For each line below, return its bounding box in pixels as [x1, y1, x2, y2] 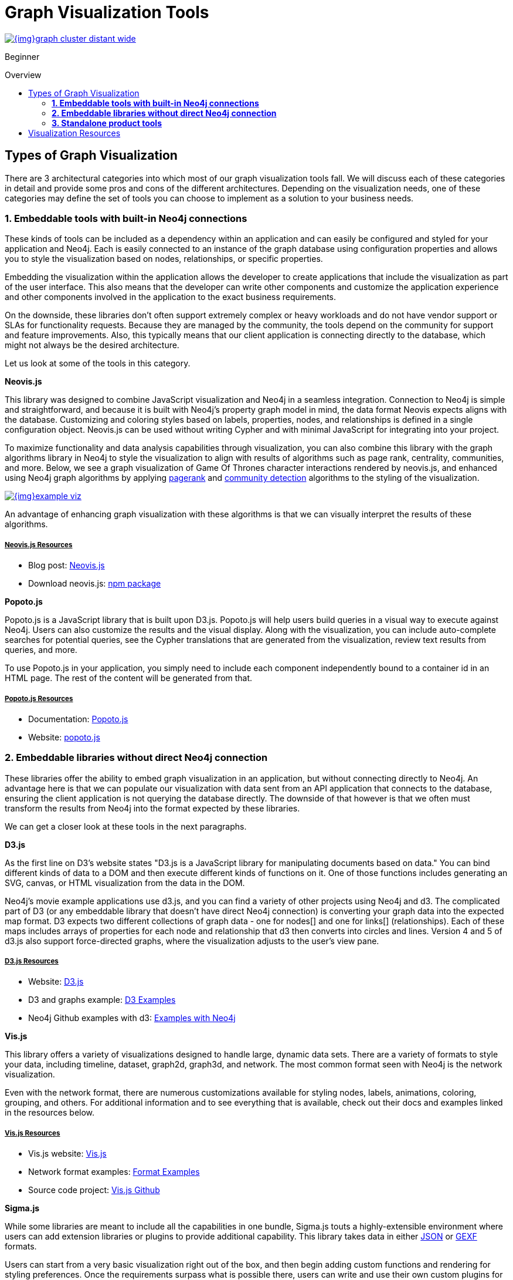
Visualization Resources [28, 127, 121, 138]
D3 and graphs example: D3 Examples [28, 995, 176, 1005]
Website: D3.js [28, 976, 84, 987]
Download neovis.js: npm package [28, 578, 161, 589]
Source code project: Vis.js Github [28, 1185, 160, 1195]
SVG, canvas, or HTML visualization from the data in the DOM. [5, 877, 245, 888]
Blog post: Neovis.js [28, 560, 105, 571]
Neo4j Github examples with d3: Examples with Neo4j [28, 1013, 236, 1023]
